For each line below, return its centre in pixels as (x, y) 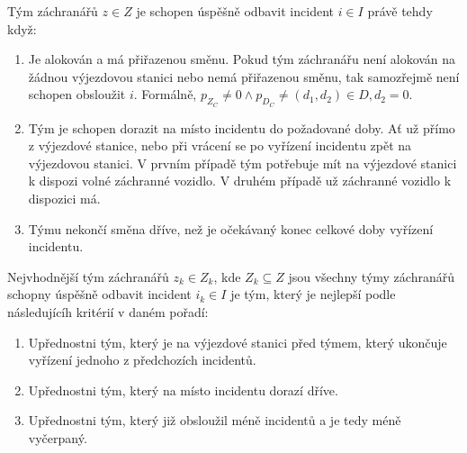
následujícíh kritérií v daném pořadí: (108, 311)
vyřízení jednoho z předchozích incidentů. (142, 360)
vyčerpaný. (58, 437)
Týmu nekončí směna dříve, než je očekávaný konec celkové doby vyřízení (231, 228)
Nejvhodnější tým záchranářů (88, 276)
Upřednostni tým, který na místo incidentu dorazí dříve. (183, 390)
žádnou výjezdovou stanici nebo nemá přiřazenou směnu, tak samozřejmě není (244, 76)
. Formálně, (165, 94)
